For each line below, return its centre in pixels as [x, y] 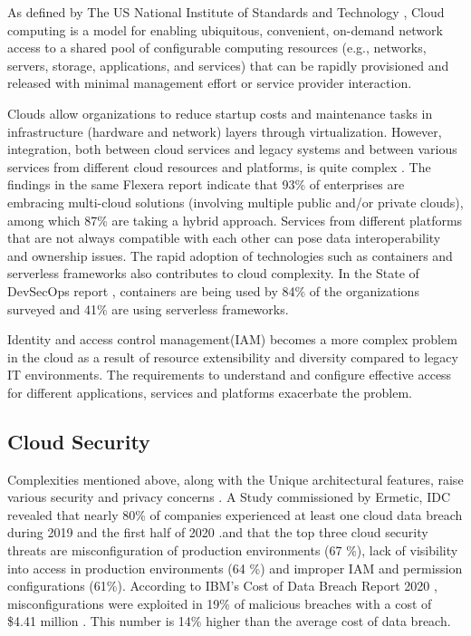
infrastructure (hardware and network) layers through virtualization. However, [225, 131]
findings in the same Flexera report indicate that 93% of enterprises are [206, 184]
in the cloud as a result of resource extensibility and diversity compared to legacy [233, 357]
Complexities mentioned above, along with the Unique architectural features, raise [235, 479]
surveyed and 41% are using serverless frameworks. [148, 308]
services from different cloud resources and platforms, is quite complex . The [219, 166]
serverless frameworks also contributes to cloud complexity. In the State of [213, 273]
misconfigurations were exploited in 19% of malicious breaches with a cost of [220, 603]
